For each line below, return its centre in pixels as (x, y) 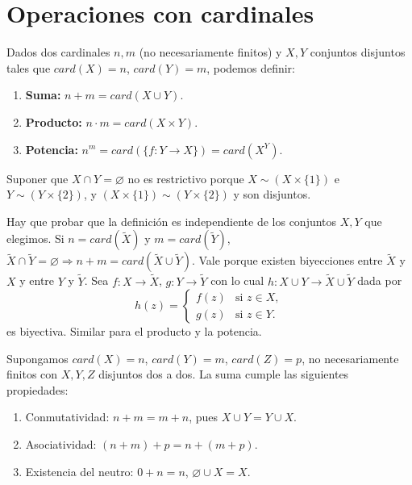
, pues (204, 417)
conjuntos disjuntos (358, 52)
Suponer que (37, 178)
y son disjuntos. (272, 194)
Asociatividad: (61, 444)
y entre (37, 280)
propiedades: (37, 389)
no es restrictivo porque (186, 178)
